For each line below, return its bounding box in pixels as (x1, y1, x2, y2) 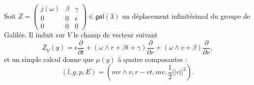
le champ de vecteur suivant (73, 29, 158, 40)
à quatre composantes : (117, 54, 187, 64)
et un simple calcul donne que (4, 54, 94, 64)
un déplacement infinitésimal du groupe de (122, 11, 251, 21)
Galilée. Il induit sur (4, 29, 65, 40)
